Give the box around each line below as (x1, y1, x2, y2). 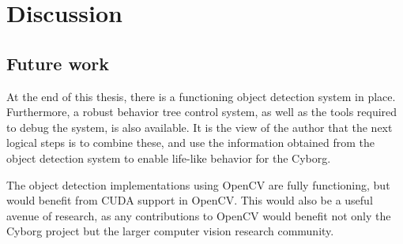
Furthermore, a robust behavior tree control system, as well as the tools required (6, 103, 397, 120)
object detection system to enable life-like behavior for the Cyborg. (6, 149, 331, 166)
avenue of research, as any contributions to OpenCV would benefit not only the (6, 207, 391, 223)
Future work (6, 51, 110, 75)
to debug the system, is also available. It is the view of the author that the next (6, 118, 393, 135)
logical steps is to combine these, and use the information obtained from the (6, 134, 375, 151)
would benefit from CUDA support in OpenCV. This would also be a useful (6, 192, 373, 208)
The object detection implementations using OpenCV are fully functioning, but (6, 176, 390, 193)
